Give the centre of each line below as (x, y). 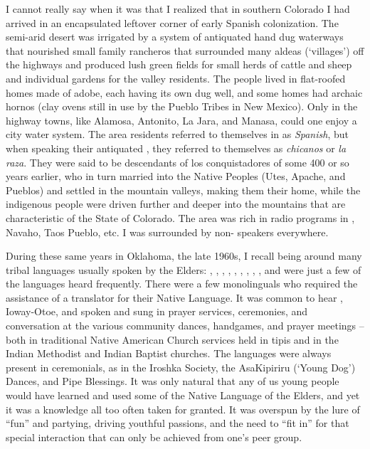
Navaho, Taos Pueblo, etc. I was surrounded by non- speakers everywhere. (167, 232)
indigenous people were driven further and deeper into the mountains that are (176, 204)
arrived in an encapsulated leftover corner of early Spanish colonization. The (172, 22)
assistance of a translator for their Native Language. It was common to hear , (175, 297)
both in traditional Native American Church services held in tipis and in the (172, 339)
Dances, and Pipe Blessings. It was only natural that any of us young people (173, 381)
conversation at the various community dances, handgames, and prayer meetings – (185, 326)
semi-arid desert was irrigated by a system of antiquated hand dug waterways (175, 37)
